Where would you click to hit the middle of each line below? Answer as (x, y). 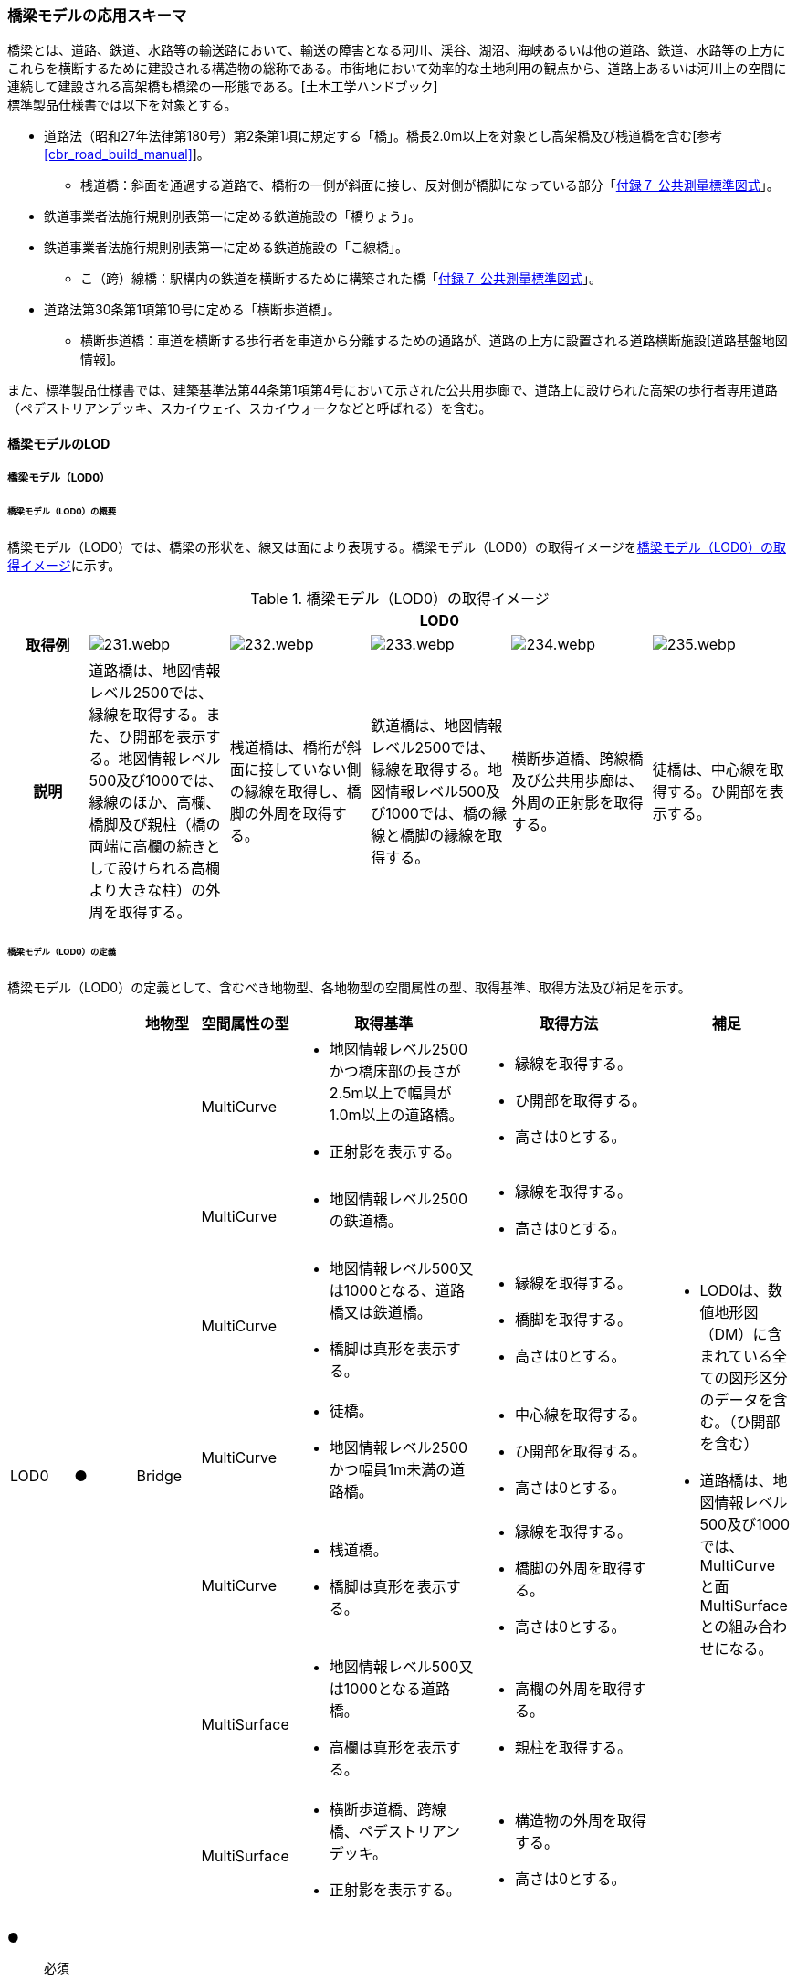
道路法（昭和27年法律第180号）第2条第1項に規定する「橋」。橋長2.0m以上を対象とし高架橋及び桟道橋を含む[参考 (383, 136)
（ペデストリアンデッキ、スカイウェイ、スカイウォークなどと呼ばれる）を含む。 (250, 408)
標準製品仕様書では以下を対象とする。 (122, 105)
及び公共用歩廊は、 (577, 781)
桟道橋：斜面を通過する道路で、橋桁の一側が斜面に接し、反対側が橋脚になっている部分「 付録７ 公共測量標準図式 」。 (430, 185)
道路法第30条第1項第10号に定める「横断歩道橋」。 (192, 310)
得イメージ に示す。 (64, 566)
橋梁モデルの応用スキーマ (97, 16)
